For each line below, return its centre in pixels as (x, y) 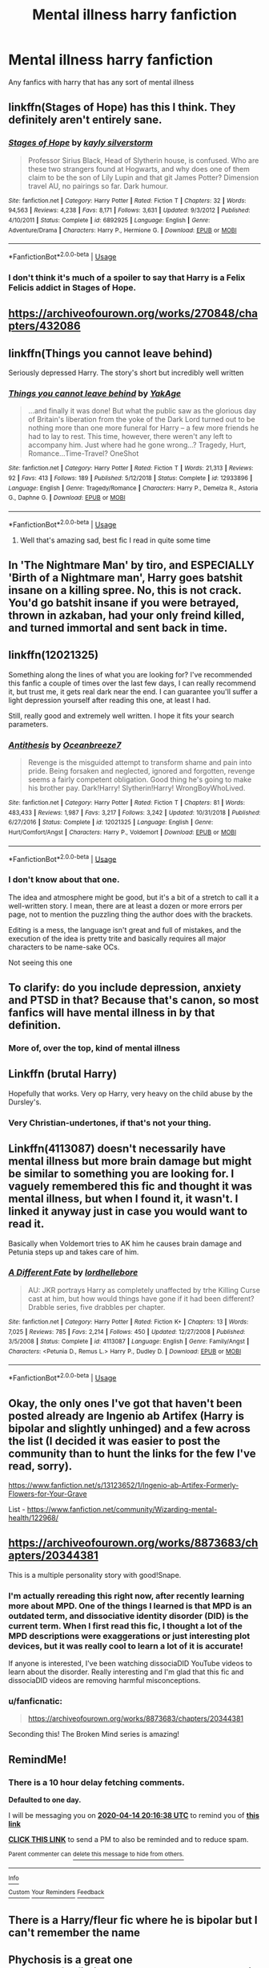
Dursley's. (25, 1102)
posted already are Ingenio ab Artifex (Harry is (126, 1415)
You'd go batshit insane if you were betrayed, (124, 603)
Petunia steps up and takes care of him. (74, 1252)
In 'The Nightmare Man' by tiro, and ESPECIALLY (131, 565)
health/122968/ (33, 1518)
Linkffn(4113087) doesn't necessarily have (117, 1149)
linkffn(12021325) (53, 655)
